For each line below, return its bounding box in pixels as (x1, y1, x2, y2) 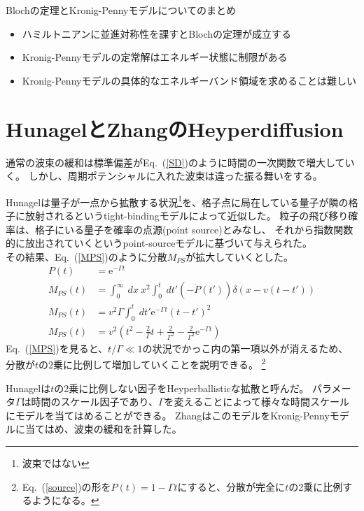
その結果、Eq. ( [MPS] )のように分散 (6, 249, 167, 264)
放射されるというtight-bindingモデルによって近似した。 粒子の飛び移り (24, 208, 349, 222)
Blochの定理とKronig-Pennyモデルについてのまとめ (6, 3, 237, 17)
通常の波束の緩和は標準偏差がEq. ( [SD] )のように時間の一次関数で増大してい (6, 154, 355, 169)
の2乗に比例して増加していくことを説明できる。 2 (38, 355, 266, 372)
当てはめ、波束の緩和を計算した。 (24, 422, 182, 436)
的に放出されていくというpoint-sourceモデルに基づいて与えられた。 (6, 236, 312, 250)
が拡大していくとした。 (185, 249, 293, 264)
